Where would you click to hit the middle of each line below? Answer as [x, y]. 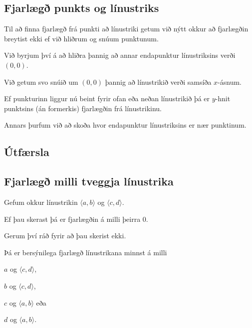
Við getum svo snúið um [41, 82]
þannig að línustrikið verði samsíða [158, 82]
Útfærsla [27, 152]
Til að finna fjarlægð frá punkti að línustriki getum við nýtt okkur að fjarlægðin [126, 29]
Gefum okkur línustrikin [41, 202]
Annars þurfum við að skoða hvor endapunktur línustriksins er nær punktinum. [125, 125]
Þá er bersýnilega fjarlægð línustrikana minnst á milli [86, 252]
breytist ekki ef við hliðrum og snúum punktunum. [81, 38]
